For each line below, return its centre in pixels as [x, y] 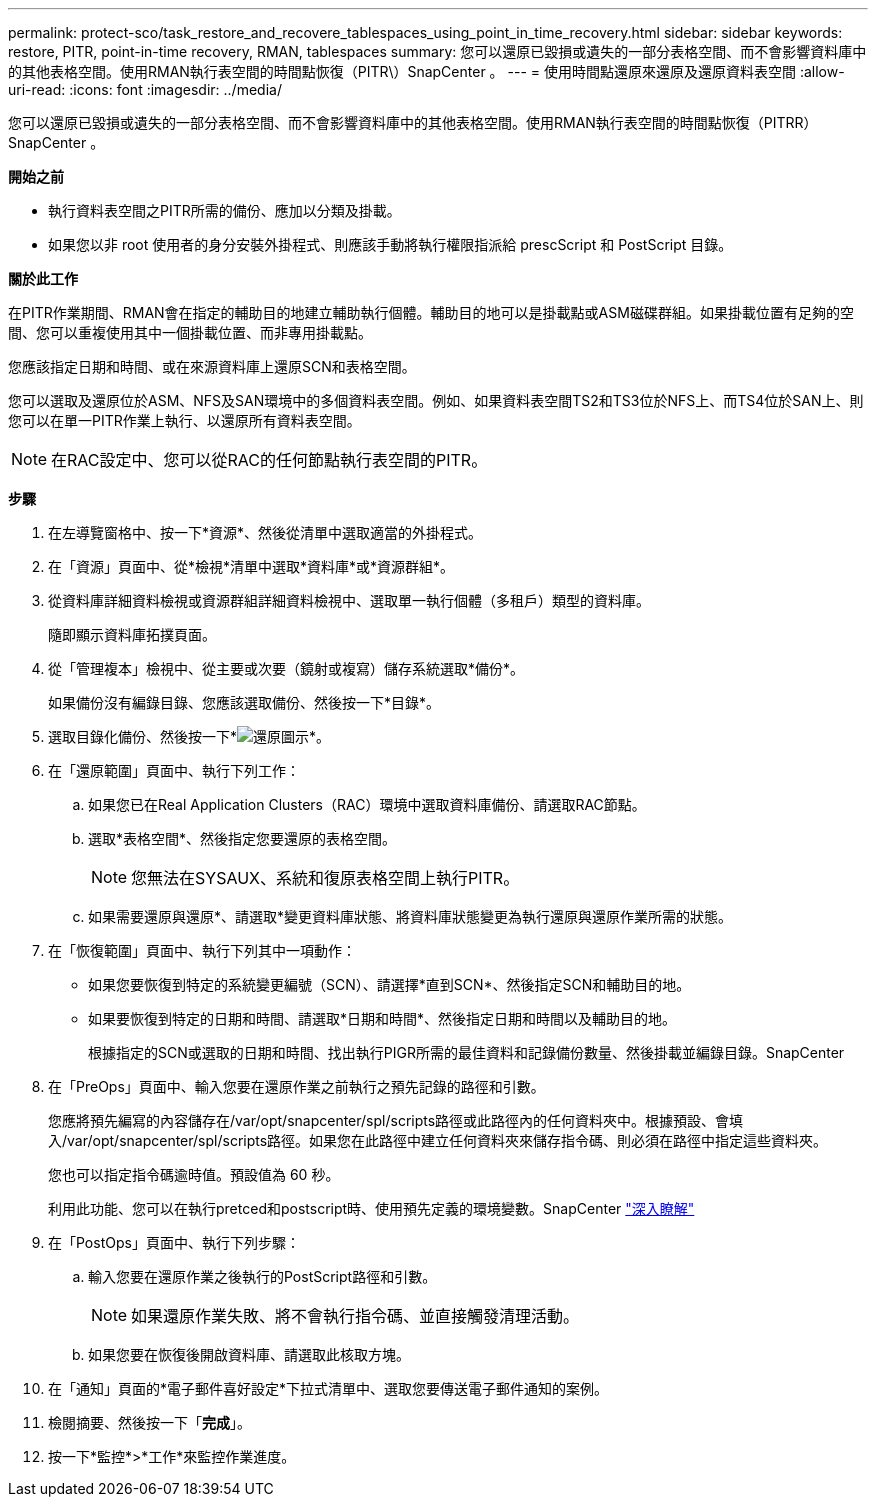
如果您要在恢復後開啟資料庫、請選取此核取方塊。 [249, 1354]
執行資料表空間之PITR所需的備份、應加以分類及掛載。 [224, 210]
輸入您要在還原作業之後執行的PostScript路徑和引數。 [262, 1276]
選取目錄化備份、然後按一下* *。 [189, 736]
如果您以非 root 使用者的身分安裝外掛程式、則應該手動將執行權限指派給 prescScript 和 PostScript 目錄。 [390, 244]
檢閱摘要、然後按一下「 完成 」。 [149, 1422]
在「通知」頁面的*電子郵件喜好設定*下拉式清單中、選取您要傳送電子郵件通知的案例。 [328, 1388]
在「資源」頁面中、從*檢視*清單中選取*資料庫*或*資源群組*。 [251, 566]
